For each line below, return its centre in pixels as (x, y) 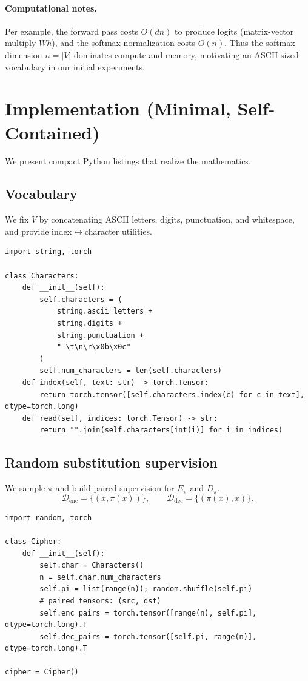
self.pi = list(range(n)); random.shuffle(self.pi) (146, 589)
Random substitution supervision (111, 462)
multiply (21, 43)
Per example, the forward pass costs (72, 31)
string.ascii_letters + (105, 311)
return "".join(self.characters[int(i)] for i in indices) (161, 430)
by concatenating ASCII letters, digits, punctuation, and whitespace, (167, 219)
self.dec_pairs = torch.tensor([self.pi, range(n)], (148, 636)
